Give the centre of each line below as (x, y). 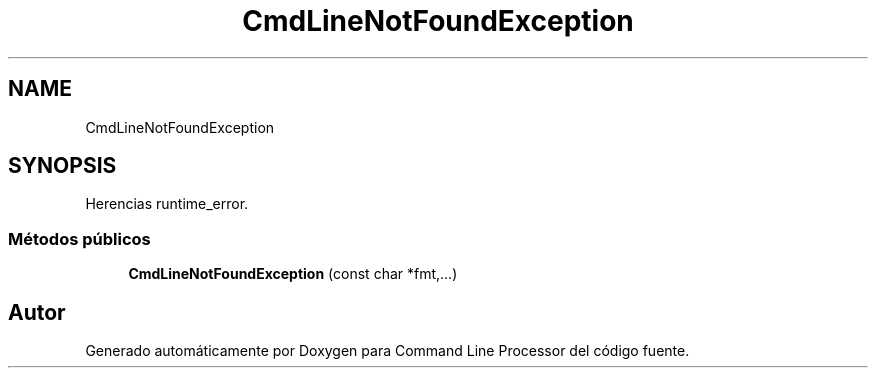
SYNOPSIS (62, 166)
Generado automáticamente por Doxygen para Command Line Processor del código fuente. (387, 351)
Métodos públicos (79, 238)
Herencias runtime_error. (167, 204)
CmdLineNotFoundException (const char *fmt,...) (293, 274)
